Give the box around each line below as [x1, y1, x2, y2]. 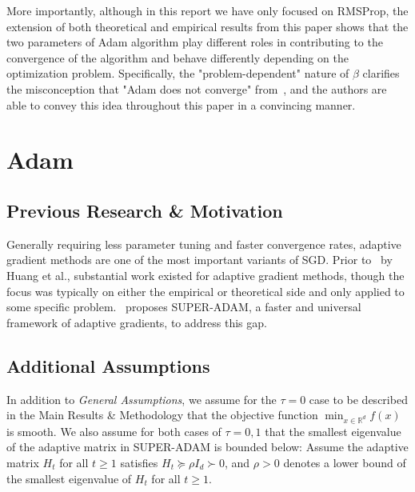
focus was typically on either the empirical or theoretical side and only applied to [6, 282, 405, 299]
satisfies [120, 454, 158, 471]
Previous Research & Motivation [6, 198, 283, 222]
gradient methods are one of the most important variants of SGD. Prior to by [6, 251, 393, 268]
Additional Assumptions [6, 353, 210, 378]
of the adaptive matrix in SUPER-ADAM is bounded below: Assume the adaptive [6, 438, 409, 455]
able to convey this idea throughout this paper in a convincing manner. [6, 96, 356, 113]
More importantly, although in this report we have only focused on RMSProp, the [6, 2, 409, 18]
